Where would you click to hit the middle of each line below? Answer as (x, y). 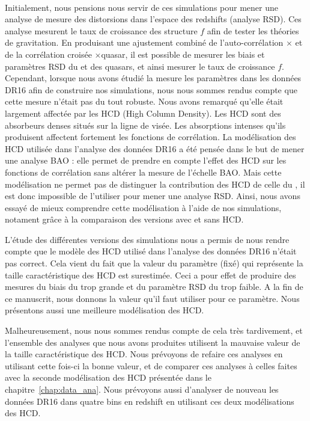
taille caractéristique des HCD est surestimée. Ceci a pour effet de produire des (150, 275)
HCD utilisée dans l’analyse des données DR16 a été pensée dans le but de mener (155, 148)
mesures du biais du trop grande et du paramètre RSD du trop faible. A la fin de (154, 287)
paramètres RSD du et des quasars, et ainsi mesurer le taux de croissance (140, 66)
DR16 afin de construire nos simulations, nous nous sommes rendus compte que (151, 89)
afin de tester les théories (253, 30)
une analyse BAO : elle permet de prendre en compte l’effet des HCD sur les (146, 160)
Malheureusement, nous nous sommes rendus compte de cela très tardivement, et (154, 330)
